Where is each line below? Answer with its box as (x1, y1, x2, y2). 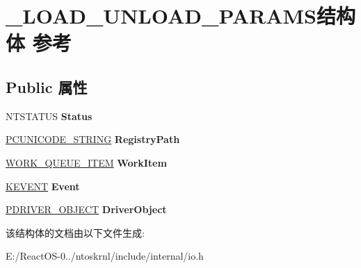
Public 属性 (6, 76, 88, 97)
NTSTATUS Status (6, 108, 93, 123)
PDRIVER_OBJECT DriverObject (6, 202, 167, 217)
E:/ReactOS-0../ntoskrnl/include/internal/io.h (6, 249, 204, 263)
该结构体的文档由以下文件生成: (6, 225, 145, 240)
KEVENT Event (6, 178, 80, 193)
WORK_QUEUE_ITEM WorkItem (6, 155, 167, 169)
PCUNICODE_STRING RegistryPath (6, 132, 180, 146)
